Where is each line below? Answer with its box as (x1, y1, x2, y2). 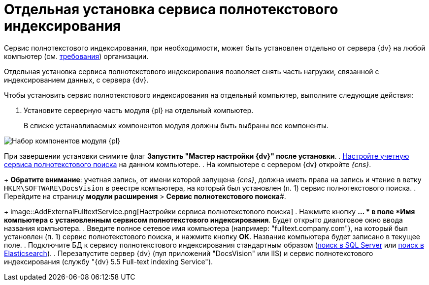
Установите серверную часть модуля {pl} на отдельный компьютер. (24, 106, 254, 114)
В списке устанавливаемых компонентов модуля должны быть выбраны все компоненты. (24, 121, 329, 130)
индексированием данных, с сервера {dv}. (4, 75, 149, 84)
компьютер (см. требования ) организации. (4, 52, 149, 60)
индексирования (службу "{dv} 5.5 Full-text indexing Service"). (4, 257, 213, 266)
